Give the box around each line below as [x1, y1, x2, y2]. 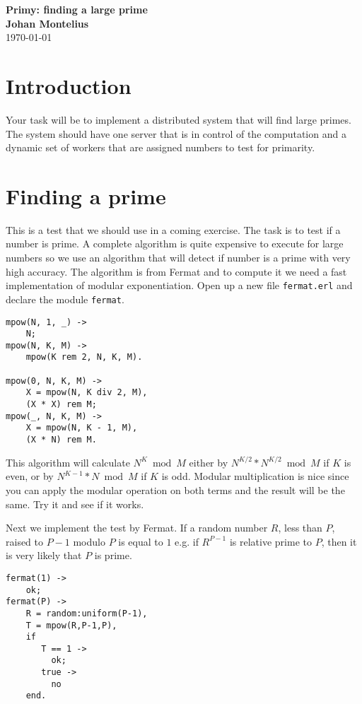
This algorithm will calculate [6, 454, 130, 469]
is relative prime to [229, 534, 312, 548]
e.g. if [175, 534, 199, 548]
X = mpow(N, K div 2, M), [25, 387, 148, 398]
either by [189, 454, 228, 469]
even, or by [6, 469, 54, 483]
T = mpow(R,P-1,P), [25, 620, 117, 630]
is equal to [118, 534, 163, 548]
